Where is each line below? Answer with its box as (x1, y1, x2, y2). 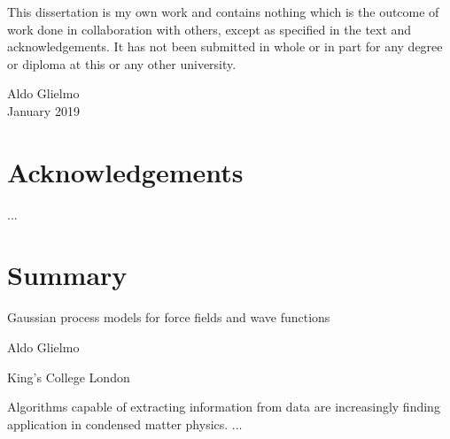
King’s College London (7, 367, 130, 386)
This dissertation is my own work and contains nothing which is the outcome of (7, 3, 439, 20)
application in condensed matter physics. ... (7, 414, 243, 433)
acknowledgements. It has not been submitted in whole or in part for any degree (7, 37, 443, 56)
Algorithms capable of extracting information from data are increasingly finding (7, 397, 440, 416)
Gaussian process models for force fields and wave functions (7, 308, 330, 327)
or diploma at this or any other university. (7, 54, 237, 73)
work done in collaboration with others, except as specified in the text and (7, 19, 412, 38)
